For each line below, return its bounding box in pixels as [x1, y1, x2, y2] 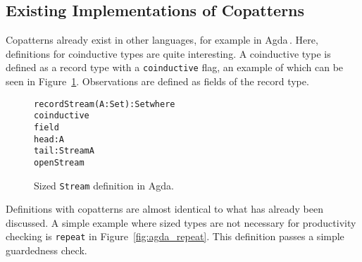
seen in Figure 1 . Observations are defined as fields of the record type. [6, 74, 309, 89]
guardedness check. [6, 243, 87, 258]
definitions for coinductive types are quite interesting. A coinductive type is [6, 46, 331, 61]
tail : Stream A [34, 146, 94, 156]
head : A [34, 134, 64, 144]
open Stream [34, 157, 85, 168]
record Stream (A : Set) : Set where [34, 99, 175, 109]
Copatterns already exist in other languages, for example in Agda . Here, [6, 32, 318, 47]
